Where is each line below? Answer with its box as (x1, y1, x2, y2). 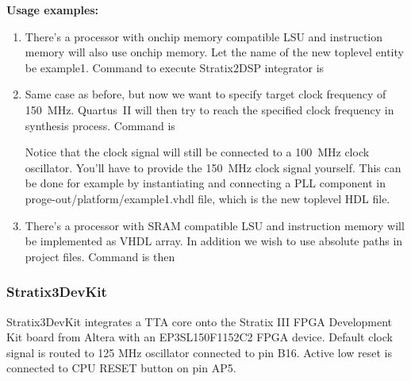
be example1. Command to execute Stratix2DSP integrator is (25, 59, 325, 75)
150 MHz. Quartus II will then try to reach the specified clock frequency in (25, 101, 394, 117)
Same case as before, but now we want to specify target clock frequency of (25, 86, 386, 102)
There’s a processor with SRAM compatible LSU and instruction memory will (25, 217, 405, 233)
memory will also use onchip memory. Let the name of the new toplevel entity (25, 44, 404, 60)
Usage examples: (6, 2, 99, 17)
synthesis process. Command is (25, 117, 175, 133)
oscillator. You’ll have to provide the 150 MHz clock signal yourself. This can (25, 159, 401, 175)
